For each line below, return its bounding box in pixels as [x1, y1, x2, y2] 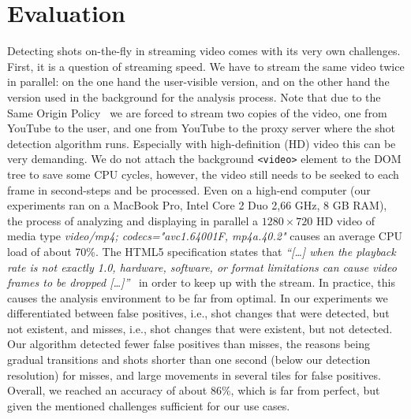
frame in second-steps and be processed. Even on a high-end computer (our [7, 181, 371, 198]
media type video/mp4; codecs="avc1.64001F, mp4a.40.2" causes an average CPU [7, 228, 402, 244]
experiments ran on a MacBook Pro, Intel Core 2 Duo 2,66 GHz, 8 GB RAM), [7, 197, 387, 213]
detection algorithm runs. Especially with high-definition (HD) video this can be [7, 135, 396, 151]
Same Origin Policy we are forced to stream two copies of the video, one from [7, 104, 387, 121]
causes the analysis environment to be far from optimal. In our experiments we [7, 289, 388, 306]
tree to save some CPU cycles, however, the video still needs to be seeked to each [7, 165, 399, 182]
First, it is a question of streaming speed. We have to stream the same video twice [7, 57, 405, 74]
